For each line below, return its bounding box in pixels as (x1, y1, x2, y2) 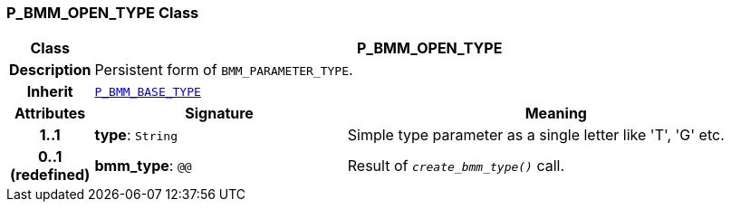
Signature (185, 104, 254, 123)
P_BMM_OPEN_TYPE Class (6, 4, 199, 22)
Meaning (524, 104, 587, 123)
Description (9, 61, 91, 80)
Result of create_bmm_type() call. (347, 157, 565, 176)
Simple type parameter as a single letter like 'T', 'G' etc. (347, 126, 725, 145)
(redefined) (10, 166, 91, 185)
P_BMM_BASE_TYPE (94, 84, 201, 99)
